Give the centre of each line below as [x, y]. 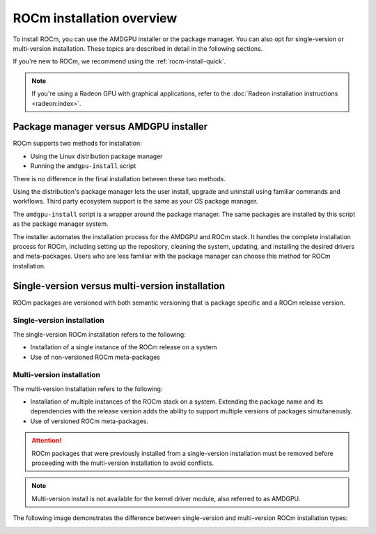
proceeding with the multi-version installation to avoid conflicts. [123, 463]
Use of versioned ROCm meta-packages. [89, 421]
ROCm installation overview [95, 18]
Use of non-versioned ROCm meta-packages [95, 357]
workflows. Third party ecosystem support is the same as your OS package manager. [135, 201]
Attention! [47, 441]
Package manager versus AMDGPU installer [110, 127]
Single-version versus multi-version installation [119, 286]
